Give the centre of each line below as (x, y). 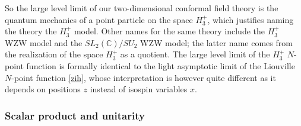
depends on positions (43, 89)
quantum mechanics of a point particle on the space (99, 19)
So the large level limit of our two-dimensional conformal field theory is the (142, 8)
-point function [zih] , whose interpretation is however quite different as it (144, 77)
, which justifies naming (251, 19)
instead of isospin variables (139, 89)
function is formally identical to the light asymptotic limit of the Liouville (161, 65)
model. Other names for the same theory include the (169, 31)
